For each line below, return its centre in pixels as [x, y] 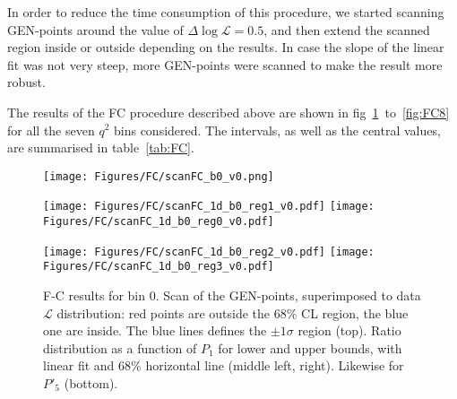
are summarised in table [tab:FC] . [101, 147]
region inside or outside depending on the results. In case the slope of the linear [226, 47]
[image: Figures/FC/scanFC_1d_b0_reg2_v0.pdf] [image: [209, 252]
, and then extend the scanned [347, 29]
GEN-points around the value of [95, 29]
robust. [26, 82]
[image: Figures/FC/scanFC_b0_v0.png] [159, 176]
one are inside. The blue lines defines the [155, 330]
